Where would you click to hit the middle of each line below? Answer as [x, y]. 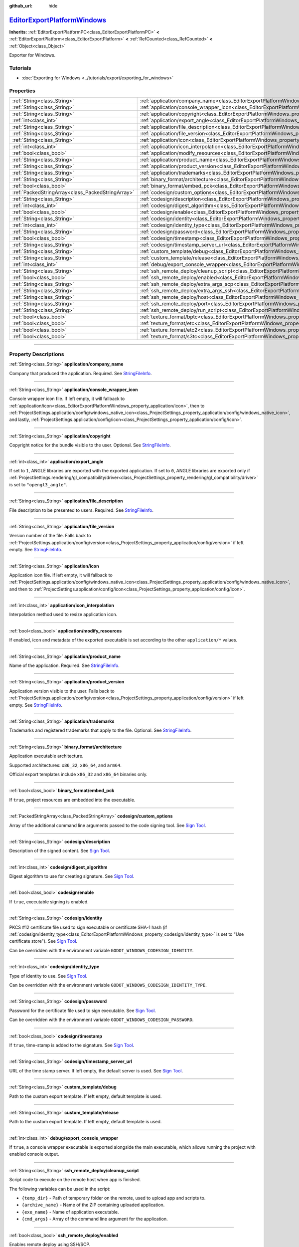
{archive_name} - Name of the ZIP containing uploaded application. [93, 1205]
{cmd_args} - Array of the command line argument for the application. [95, 1219]
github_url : [21, 6]
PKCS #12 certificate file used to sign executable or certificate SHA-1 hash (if [88, 927]
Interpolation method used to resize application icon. [63, 615]
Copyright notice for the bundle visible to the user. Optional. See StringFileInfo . [90, 445]
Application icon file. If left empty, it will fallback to [61, 575]
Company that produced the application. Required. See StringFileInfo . [80, 373]
